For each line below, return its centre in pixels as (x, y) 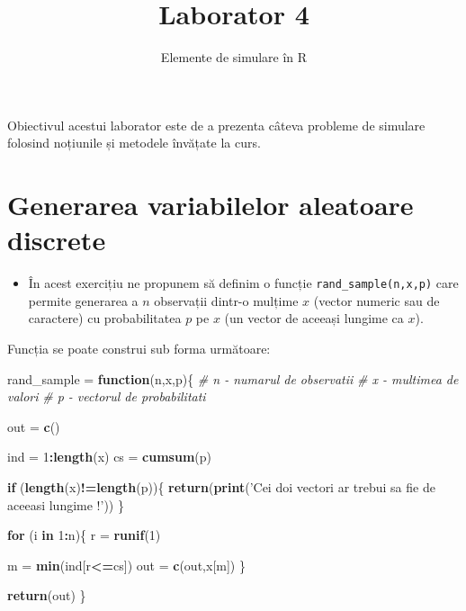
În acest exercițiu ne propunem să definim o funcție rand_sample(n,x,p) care (243, 283)
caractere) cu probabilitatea (105, 318)
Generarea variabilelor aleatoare (211, 205)
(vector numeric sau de (376, 300)
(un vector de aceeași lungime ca (314, 318)
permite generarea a (83, 300)
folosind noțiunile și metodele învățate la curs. (134, 143)
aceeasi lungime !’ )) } (66, 504)
